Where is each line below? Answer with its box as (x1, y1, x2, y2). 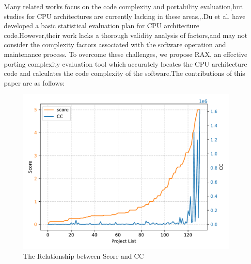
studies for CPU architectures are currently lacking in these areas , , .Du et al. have (4, 11, 246, 21)
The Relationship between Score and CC (23, 250, 144, 261)
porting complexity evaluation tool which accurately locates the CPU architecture (4, 58, 247, 69)
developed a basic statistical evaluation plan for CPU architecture (4, 20, 200, 31)
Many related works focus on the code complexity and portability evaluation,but (4, 1, 243, 11)
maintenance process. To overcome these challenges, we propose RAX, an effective (4, 49, 248, 59)
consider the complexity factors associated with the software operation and (4, 39, 226, 50)
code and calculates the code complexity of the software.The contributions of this (4, 68, 245, 78)
